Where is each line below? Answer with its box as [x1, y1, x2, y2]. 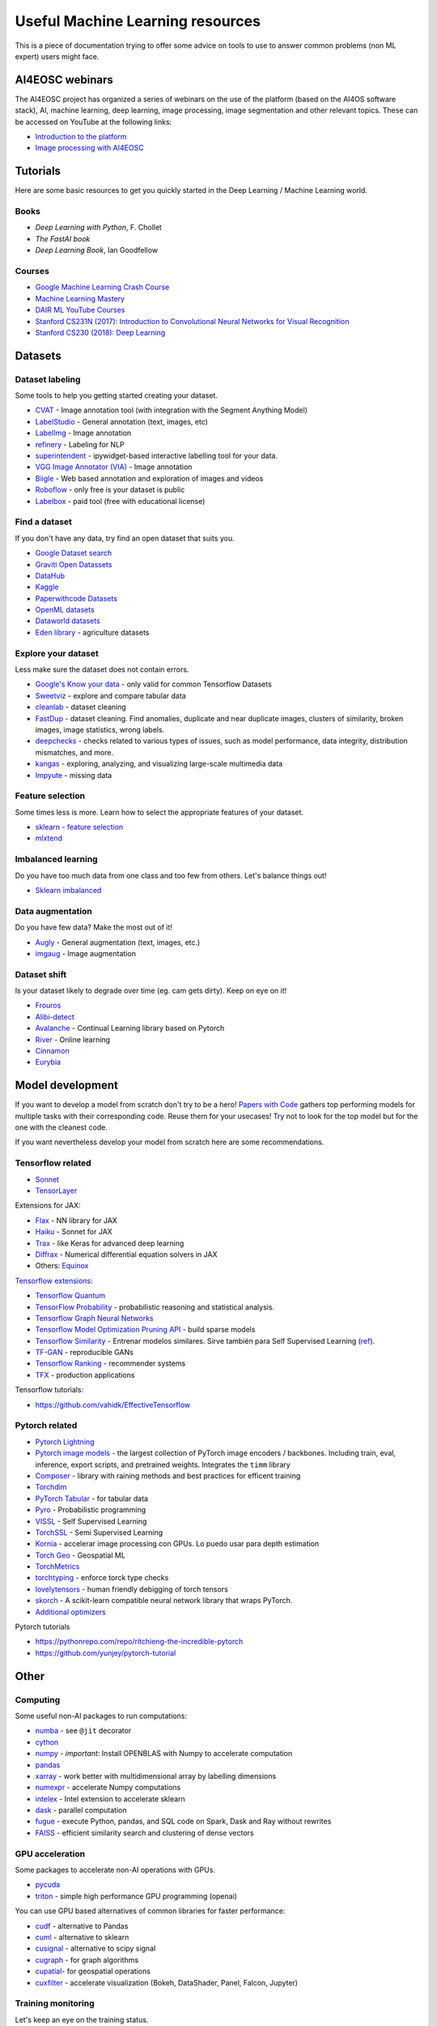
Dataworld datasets [35, 616, 100, 626]
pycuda [35, 1880, 61, 1890]
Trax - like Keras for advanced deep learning [35, 1238, 185, 1248]
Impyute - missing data [35, 770, 112, 780]
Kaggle [35, 582, 59, 592]
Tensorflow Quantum [35, 1291, 105, 1301]
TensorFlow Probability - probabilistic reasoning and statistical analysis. [35, 1302, 275, 1312]
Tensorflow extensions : [15, 1276, 93, 1285]
